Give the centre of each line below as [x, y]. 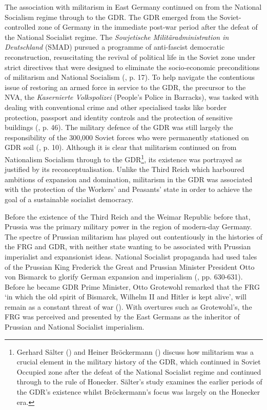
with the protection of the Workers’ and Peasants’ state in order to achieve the [128, 189]
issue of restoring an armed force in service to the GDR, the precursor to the [125, 87]
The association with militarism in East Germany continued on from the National [133, 7]
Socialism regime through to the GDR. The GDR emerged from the [111, 17]
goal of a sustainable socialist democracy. [69, 199]
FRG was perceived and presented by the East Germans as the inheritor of [122, 317]
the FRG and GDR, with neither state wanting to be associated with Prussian [128, 246]
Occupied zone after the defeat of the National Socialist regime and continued [139, 371]
